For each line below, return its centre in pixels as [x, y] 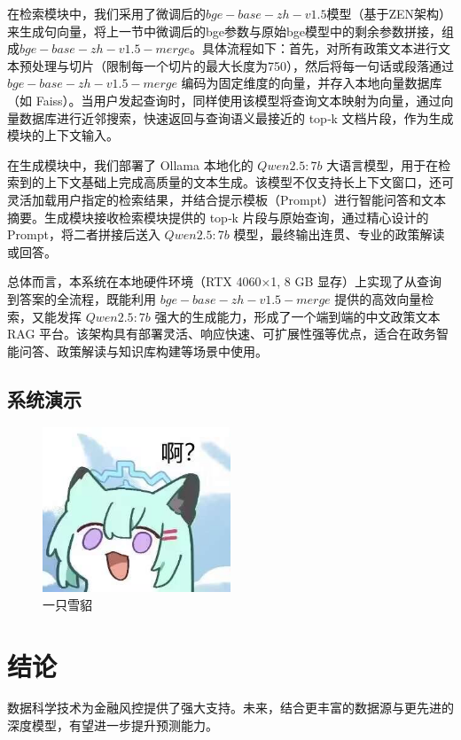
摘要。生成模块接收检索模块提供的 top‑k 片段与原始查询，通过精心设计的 [218, 217]
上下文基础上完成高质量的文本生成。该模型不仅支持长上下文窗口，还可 [249, 182]
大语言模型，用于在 [383, 164]
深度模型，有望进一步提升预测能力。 [113, 725]
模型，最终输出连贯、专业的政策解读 [339, 234]
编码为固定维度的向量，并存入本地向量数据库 [312, 83]
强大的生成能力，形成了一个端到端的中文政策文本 [297, 316]
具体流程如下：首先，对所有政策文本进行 [320, 48]
